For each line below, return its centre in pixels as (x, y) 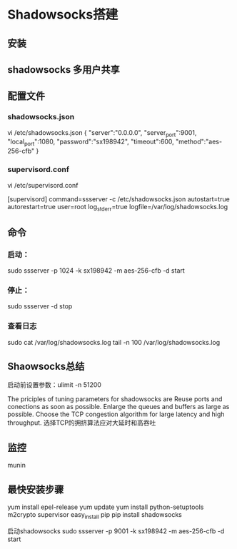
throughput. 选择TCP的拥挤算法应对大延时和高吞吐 (82, 423)
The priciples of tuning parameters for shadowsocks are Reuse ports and (115, 399)
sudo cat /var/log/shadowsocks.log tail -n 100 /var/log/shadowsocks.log (114, 342)
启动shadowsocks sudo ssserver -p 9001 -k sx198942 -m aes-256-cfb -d (116, 531)
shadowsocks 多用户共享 (64, 70)
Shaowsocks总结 (46, 367)
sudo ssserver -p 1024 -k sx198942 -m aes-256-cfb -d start (96, 271)
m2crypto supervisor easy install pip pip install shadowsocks (95, 515)
